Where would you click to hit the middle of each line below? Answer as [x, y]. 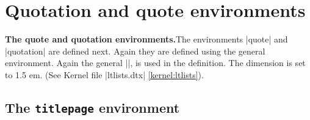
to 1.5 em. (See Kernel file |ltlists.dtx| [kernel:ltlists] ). [104, 74]
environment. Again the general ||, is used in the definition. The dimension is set [155, 63]
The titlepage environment [92, 107]
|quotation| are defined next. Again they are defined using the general [135, 51]
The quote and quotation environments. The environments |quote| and [146, 39]
